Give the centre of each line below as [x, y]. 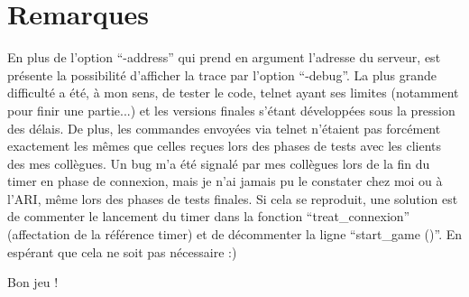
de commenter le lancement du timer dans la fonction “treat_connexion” [209, 216]
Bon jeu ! [33, 282]
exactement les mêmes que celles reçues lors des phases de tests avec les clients [225, 146]
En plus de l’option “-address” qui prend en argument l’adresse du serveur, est [224, 57]
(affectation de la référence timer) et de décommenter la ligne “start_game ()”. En [234, 234]
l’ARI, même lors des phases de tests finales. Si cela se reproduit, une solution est [233, 198]
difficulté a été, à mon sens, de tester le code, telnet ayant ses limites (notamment [233, 93]
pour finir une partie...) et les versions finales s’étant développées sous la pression [231, 110]
